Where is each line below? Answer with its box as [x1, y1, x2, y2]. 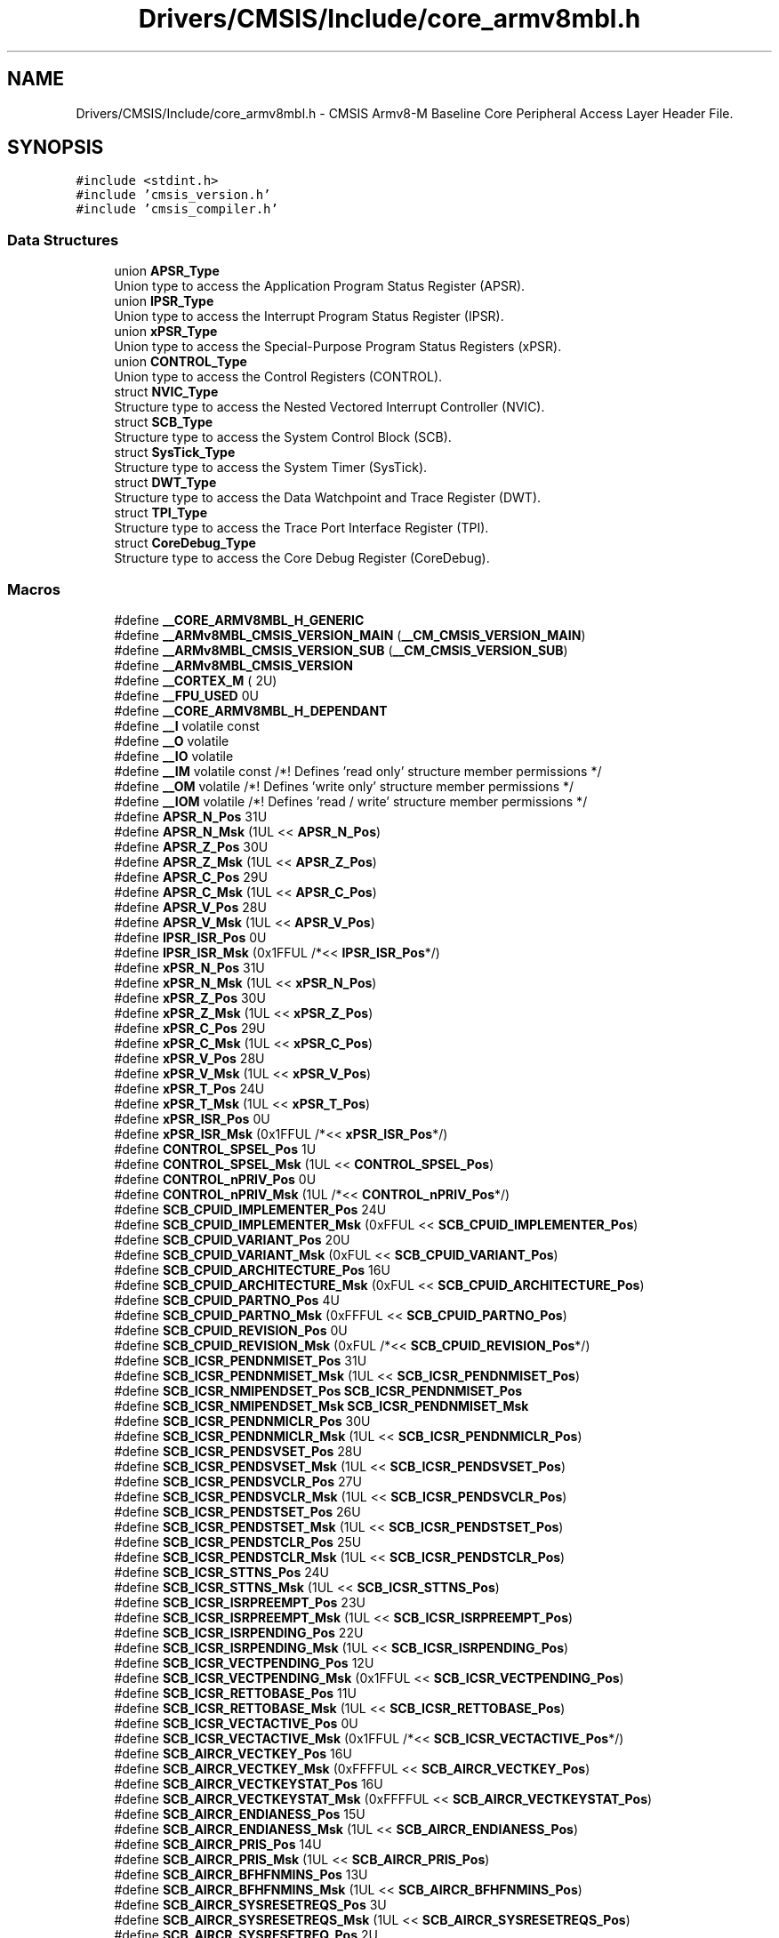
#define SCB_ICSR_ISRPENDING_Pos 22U [114, 1624, 364, 1640]
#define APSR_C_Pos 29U [114, 869, 268, 885]
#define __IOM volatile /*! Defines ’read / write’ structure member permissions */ [114, 793, 588, 809]
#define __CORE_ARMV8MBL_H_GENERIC [114, 612, 365, 628]
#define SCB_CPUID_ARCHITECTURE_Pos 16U [114, 1261, 390, 1277]
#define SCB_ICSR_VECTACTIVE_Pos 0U [114, 1715, 358, 1731]
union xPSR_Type [114, 324, 218, 340]
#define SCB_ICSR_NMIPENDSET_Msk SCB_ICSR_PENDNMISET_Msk [114, 1397, 529, 1413]
